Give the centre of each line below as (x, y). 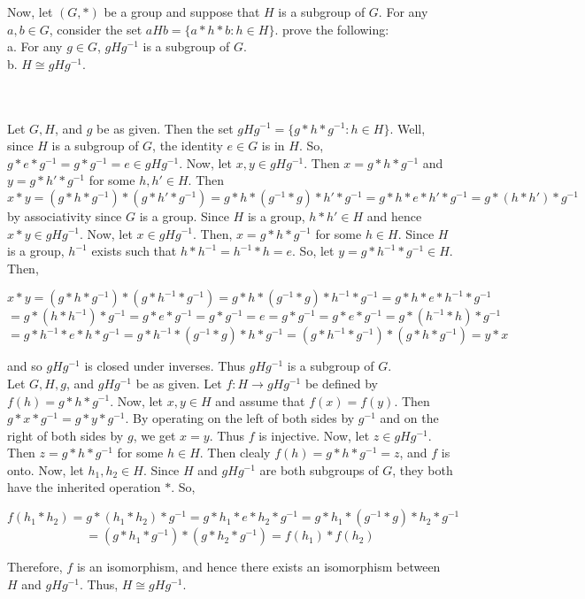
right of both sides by (65, 435)
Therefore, (35, 567)
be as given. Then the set (165, 128)
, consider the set (96, 29)
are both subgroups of (319, 469)
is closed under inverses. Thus (165, 366)
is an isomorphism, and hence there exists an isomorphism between (258, 567)
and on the (409, 418)
